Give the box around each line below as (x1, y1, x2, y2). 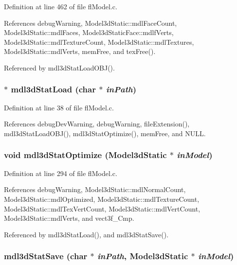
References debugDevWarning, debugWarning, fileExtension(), (4, 119, 190, 129)
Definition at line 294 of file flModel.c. (4, 168, 117, 178)
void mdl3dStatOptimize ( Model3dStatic (4, 149, 167, 161)
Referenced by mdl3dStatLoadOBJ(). (4, 62, 115, 72)
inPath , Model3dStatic (97, 250, 188, 262)
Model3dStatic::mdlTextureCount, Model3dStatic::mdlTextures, (4, 36, 194, 47)
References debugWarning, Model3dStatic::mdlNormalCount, (4, 184, 186, 194)
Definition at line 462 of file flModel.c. (4, 1, 117, 11)
